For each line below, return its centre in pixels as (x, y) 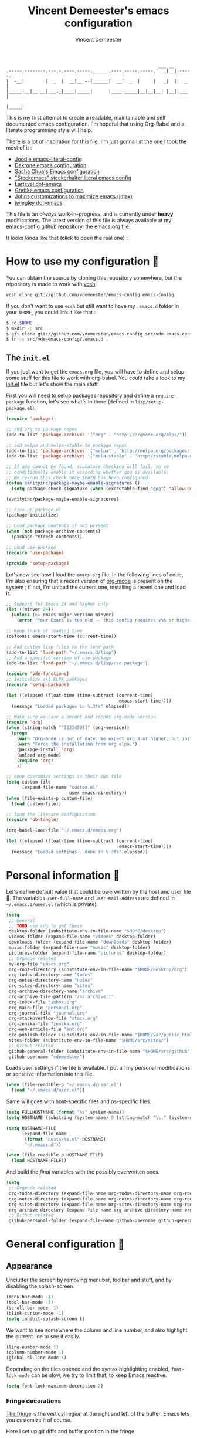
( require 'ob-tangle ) (33, 820)
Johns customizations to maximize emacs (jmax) (74, 196)
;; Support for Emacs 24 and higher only (57, 604)
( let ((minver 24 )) (30, 609)
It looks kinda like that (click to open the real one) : (67, 238)
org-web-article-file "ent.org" (48, 1030)
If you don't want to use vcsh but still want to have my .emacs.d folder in (93, 306)
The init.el (28, 357)
